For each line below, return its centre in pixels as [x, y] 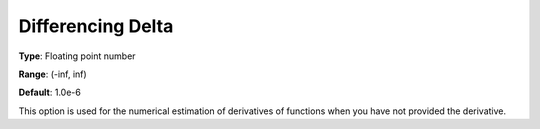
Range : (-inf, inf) [52, 74]
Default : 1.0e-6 [50, 92]
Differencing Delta [96, 26]
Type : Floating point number [77, 56]
